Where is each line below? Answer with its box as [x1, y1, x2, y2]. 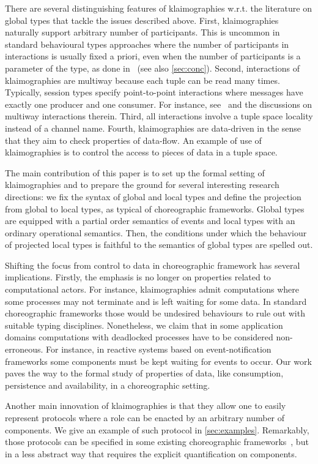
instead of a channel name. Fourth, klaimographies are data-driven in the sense [5, 121, 301, 134]
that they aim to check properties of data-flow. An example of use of [5, 133, 262, 146]
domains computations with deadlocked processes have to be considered [5, 331, 273, 343]
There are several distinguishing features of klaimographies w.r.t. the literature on [5, 2, 312, 14]
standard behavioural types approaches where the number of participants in [5, 37, 289, 50]
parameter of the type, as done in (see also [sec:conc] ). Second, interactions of [5, 61, 300, 74]
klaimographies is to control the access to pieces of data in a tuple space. [5, 146, 278, 159]
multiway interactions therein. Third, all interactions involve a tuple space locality [5, 110, 313, 122]
